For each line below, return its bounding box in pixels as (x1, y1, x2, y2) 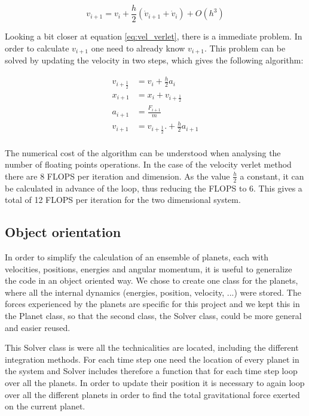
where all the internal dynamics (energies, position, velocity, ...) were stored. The (5, 286, 301, 298)
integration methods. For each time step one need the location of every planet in (5, 353, 299, 365)
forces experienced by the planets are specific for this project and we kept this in (5, 297, 300, 310)
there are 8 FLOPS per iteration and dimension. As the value (5, 169, 230, 182)
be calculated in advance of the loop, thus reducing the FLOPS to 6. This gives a (5, 181, 302, 194)
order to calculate (5, 41, 69, 54)
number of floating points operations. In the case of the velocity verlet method (5, 158, 292, 171)
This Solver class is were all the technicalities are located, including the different (5, 341, 299, 354)
